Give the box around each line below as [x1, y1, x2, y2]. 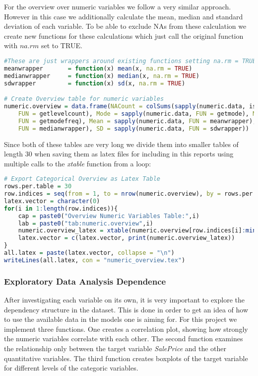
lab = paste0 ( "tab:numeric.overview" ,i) [18, 220, 153, 227]
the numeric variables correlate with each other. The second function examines [4, 333, 243, 344]
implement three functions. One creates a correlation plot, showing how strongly [4, 323, 248, 334]
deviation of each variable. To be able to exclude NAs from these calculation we [4, 21, 247, 31]
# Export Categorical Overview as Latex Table [4, 175, 160, 183]
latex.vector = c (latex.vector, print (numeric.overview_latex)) [18, 234, 235, 242]
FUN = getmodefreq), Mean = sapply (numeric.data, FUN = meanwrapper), [18, 117, 257, 125]
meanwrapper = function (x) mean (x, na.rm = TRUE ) [4, 65, 193, 72]
